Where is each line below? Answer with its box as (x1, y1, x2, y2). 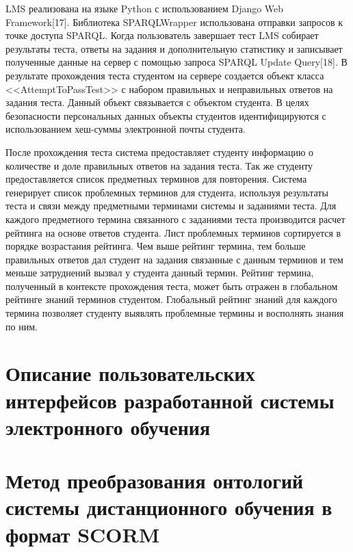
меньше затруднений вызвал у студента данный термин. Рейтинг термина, (5, 265, 314, 280)
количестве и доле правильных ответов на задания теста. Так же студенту (5, 158, 313, 172)
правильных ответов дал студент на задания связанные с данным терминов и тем (5, 252, 343, 266)
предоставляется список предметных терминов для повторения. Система (5, 172, 307, 186)
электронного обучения (5, 412, 211, 441)
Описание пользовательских (5, 359, 255, 387)
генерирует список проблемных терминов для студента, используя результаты (5, 185, 328, 199)
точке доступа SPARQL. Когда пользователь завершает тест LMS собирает (5, 28, 319, 42)
